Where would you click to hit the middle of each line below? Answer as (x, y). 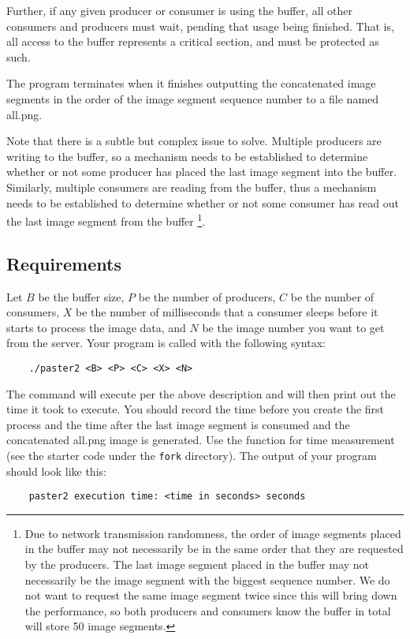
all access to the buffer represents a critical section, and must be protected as (193, 41)
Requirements (64, 263)
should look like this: (56, 471)
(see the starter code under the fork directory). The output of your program (192, 455)
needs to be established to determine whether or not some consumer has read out (203, 202)
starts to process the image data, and (96, 327)
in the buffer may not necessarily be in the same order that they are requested (214, 549)
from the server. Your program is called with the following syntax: (166, 343)
